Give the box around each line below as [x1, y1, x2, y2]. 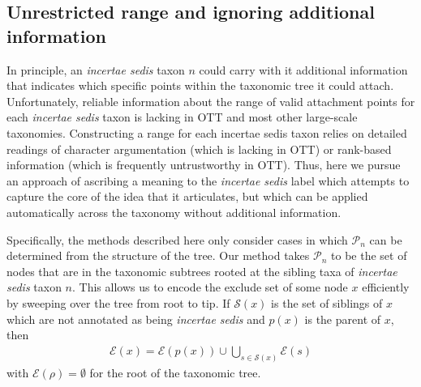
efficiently [362, 279, 410, 296]
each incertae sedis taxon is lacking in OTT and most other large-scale [6, 108, 358, 125]
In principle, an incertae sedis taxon [6, 61, 185, 78]
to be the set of [331, 247, 407, 264]
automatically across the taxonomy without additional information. [6, 203, 342, 220]
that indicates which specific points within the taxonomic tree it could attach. [6, 77, 394, 94]
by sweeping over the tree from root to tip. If [6, 294, 230, 311]
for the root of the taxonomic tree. [89, 364, 261, 381]
